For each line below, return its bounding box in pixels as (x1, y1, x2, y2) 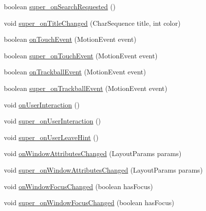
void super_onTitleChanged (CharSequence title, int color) (4, 18, 181, 28)
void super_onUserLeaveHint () (4, 132, 99, 142)
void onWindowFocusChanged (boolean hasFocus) (4, 181, 153, 191)
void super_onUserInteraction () (4, 116, 101, 126)
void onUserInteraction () (4, 99, 80, 109)
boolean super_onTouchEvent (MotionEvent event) (4, 50, 158, 60)
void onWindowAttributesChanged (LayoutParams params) (4, 148, 182, 158)
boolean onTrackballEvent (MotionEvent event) (4, 67, 146, 77)
